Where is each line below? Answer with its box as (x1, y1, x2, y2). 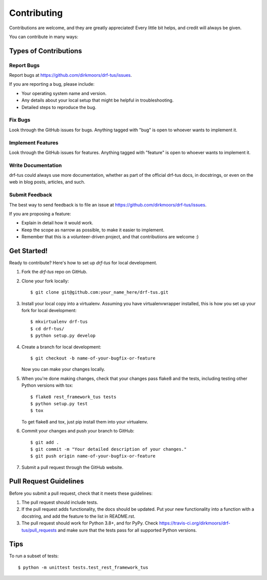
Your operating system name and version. (21, 90, 107, 96)
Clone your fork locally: (21, 278, 69, 284)
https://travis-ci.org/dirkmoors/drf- (159, 520, 230, 526)
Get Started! (9, 247, 48, 255)
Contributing (9, 7, 63, 18)
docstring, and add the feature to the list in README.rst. (21, 513, 135, 519)
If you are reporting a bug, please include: (9, 81, 95, 87)
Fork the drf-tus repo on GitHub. (21, 269, 88, 275)
